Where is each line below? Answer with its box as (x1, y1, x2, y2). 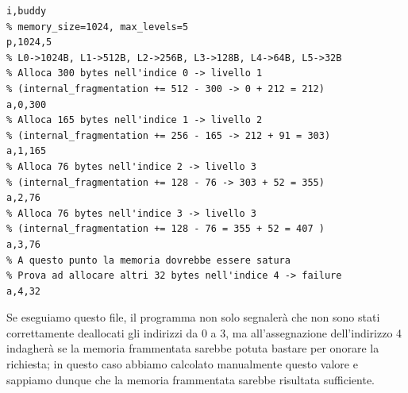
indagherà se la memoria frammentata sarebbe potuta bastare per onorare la (6, 340, 379, 356)
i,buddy (6, 6, 47, 17)
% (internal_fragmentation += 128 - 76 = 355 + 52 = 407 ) (6, 223, 325, 235)
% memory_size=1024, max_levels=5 (6, 21, 189, 33)
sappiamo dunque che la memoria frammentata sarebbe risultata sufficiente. (6, 371, 375, 387)
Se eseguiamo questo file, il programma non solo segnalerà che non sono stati (6, 309, 380, 326)
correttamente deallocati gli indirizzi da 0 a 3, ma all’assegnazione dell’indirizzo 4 (6, 324, 402, 341)
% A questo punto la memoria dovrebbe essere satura (6, 254, 291, 266)
